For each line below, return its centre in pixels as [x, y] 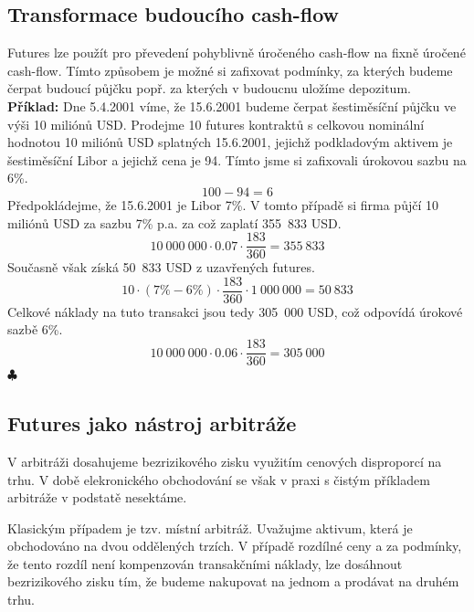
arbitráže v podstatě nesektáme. [97, 497]
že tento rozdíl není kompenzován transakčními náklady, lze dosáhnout [205, 563]
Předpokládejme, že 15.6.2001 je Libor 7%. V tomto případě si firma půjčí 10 [223, 204]
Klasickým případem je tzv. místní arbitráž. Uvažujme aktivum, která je [210, 528]
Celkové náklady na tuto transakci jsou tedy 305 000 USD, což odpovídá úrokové [235, 311]
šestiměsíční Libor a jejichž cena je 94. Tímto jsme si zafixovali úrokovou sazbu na [237, 159]
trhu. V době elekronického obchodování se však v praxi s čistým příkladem [219, 479]
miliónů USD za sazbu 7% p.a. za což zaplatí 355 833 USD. [174, 222]
